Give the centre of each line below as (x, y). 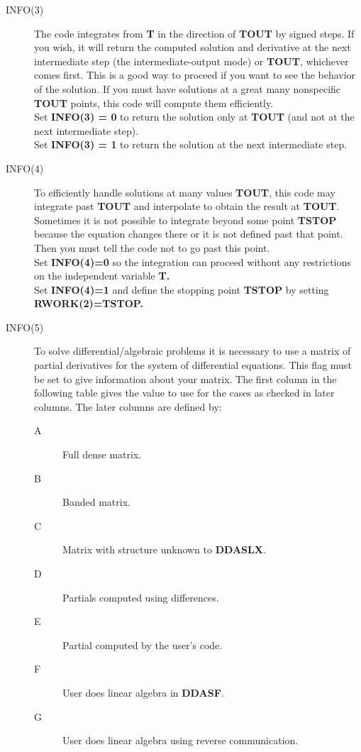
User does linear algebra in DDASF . (143, 692)
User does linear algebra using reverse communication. (180, 740)
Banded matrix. (96, 502)
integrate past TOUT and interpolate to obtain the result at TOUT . (187, 206)
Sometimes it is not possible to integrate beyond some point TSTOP (185, 220)
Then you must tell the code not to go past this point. (152, 247)
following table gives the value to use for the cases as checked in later (184, 393)
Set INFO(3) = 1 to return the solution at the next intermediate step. (191, 144)
